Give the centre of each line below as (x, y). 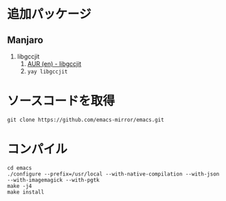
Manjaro (25, 40)
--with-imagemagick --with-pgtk (53, 180)
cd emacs (20, 168)
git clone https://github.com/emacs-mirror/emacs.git (86, 120)
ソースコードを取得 (61, 101)
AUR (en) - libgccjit (54, 64)
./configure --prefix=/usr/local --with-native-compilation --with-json (113, 174)
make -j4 (20, 186)
